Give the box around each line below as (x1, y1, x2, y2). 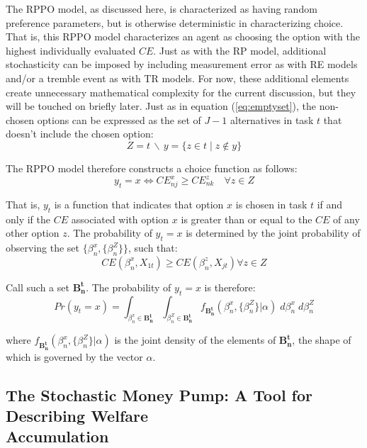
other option (6, 225, 60, 240)
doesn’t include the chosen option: (6, 126, 154, 141)
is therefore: (204, 279, 256, 294)
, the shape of (292, 332, 351, 347)
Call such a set (6, 279, 69, 294)
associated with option (71, 211, 169, 226)
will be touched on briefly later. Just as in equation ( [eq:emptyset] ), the (6, 99, 317, 113)
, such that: (128, 240, 178, 255)
